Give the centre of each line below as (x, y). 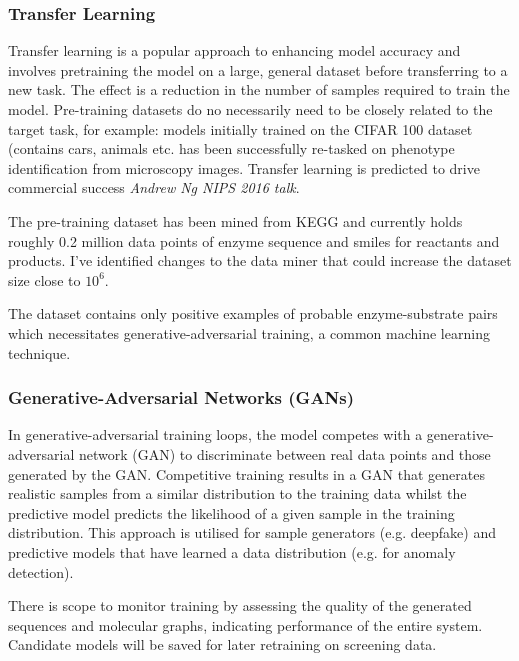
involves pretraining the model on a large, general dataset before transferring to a (258, 69)
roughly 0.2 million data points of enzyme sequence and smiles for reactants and (254, 240)
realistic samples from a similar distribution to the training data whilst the (237, 493)
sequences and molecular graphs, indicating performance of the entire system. (245, 624)
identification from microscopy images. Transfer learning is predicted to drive (244, 167)
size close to (44, 279)
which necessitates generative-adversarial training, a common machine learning (249, 332)
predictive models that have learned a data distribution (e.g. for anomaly (232, 551)
